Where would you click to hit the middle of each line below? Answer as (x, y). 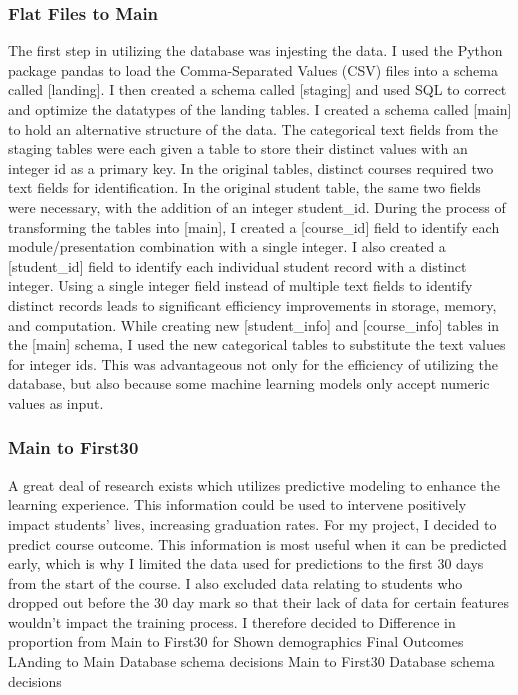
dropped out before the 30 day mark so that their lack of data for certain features (258, 602)
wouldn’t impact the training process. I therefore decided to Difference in (232, 621)
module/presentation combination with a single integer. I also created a (227, 246)
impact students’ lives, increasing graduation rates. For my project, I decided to (252, 523)
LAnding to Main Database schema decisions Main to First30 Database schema (251, 661)
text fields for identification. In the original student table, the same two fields (244, 187)
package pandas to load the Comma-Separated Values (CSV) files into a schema (253, 69)
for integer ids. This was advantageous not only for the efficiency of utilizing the (253, 363)
